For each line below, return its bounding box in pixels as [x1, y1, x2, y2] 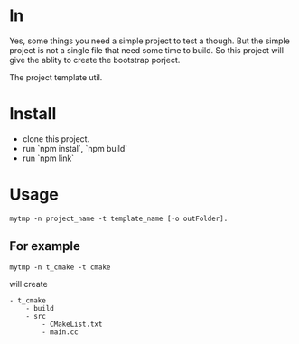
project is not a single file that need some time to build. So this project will [9, 44, 285, 55]
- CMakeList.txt [42, 320, 103, 329]
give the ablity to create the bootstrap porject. [9, 54, 181, 65]
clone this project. [22, 133, 90, 144]
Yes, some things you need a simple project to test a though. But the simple [9, 35, 291, 46]
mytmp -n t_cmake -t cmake [9, 263, 111, 272]
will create [9, 278, 48, 289]
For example [9, 238, 81, 254]
